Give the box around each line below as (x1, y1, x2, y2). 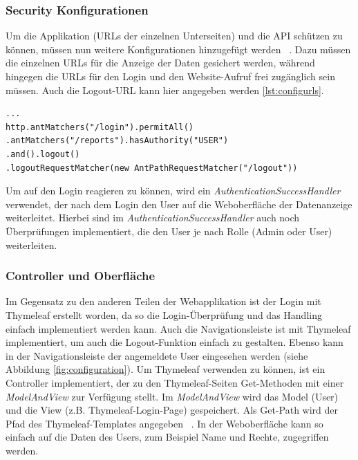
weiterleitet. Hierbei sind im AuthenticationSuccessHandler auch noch (6, 210, 300, 225)
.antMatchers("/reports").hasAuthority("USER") (6, 136, 229, 146)
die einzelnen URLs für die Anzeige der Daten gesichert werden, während (6, 55, 315, 70)
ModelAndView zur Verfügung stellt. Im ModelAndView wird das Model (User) (6, 389, 339, 403)
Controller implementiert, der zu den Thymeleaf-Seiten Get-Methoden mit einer (6, 375, 344, 389)
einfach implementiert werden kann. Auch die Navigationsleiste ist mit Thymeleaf (6, 321, 351, 335)
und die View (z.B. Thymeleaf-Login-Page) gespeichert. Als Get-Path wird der (6, 403, 339, 417)
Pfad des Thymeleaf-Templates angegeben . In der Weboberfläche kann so (6, 416, 323, 430)
